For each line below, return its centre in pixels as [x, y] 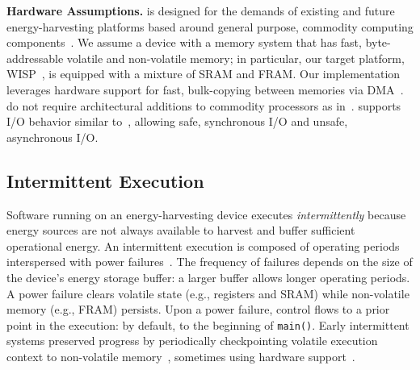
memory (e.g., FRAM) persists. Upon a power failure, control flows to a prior [198, 309]
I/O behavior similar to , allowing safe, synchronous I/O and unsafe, [177, 121]
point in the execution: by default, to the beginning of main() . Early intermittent [208, 324]
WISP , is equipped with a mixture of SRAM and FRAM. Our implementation [204, 74]
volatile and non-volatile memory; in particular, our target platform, [235, 58]
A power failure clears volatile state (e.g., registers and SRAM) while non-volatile [208, 293]
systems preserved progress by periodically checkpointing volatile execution [192, 341]
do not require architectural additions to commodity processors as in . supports [204, 105]
